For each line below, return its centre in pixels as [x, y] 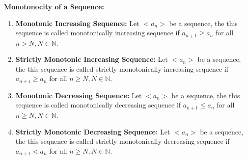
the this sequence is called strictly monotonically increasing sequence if [122, 68]
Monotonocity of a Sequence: [54, 6]
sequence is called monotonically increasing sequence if [97, 33]
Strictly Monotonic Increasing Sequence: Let [92, 59]
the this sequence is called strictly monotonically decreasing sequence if [123, 141]
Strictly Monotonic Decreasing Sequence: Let [93, 131]
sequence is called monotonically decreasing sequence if [98, 105]
